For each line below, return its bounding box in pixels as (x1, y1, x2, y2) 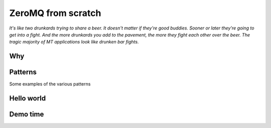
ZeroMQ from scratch (9, 7, 101, 18)
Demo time (9, 110, 44, 118)
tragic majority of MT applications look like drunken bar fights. (9, 39, 139, 45)
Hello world (9, 94, 46, 102)
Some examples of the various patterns (9, 81, 91, 87)
